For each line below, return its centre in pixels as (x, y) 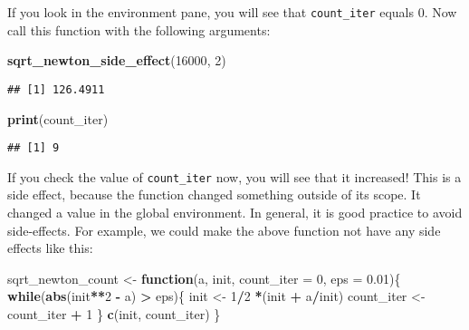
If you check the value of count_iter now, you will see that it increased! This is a (234, 176)
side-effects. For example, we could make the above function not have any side (224, 230)
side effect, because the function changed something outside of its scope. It (214, 194)
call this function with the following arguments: (139, 29)
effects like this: (50, 248)
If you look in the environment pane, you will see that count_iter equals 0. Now (232, 12)
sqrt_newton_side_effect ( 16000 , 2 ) (117, 60)
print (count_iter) (58, 118)
